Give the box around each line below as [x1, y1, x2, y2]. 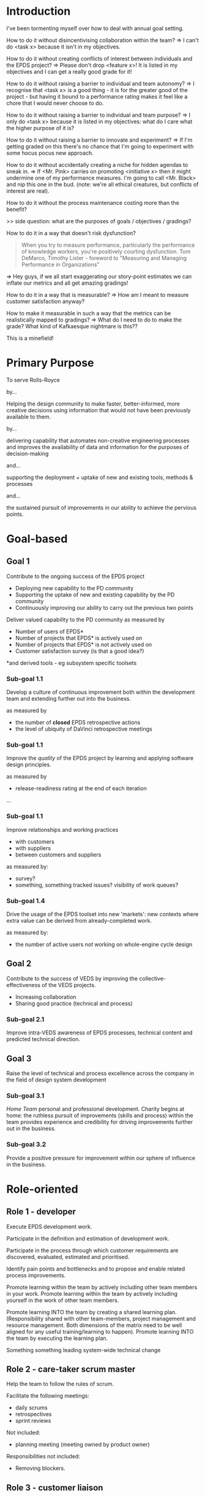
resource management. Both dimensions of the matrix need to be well [6, 1321, 182, 1329]
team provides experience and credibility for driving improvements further [6, 1118, 193, 1126]
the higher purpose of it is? [6, 124, 75, 131]
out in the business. [6, 1125, 56, 1133]
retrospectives [15, 1410, 52, 1418]
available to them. [6, 413, 51, 420]
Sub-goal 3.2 [6, 1140, 47, 1149]
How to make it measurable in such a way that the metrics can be [6, 309, 171, 317]
